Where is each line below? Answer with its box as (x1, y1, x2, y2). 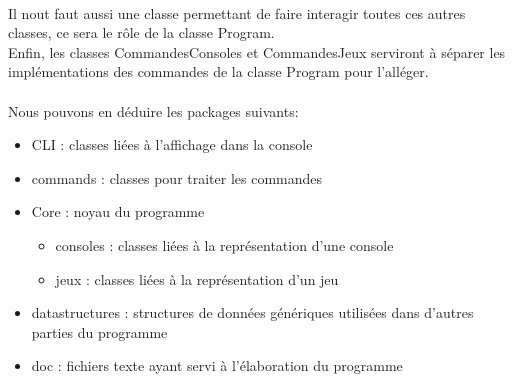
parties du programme (31, 321, 168, 342)
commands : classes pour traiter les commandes (31, 167, 323, 188)
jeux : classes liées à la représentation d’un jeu (55, 268, 339, 289)
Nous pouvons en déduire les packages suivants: (8, 100, 299, 121)
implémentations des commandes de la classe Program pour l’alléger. (8, 61, 429, 82)
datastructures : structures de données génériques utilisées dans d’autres (31, 302, 474, 323)
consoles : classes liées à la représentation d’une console (55, 234, 394, 255)
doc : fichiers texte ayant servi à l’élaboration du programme (31, 355, 403, 376)
